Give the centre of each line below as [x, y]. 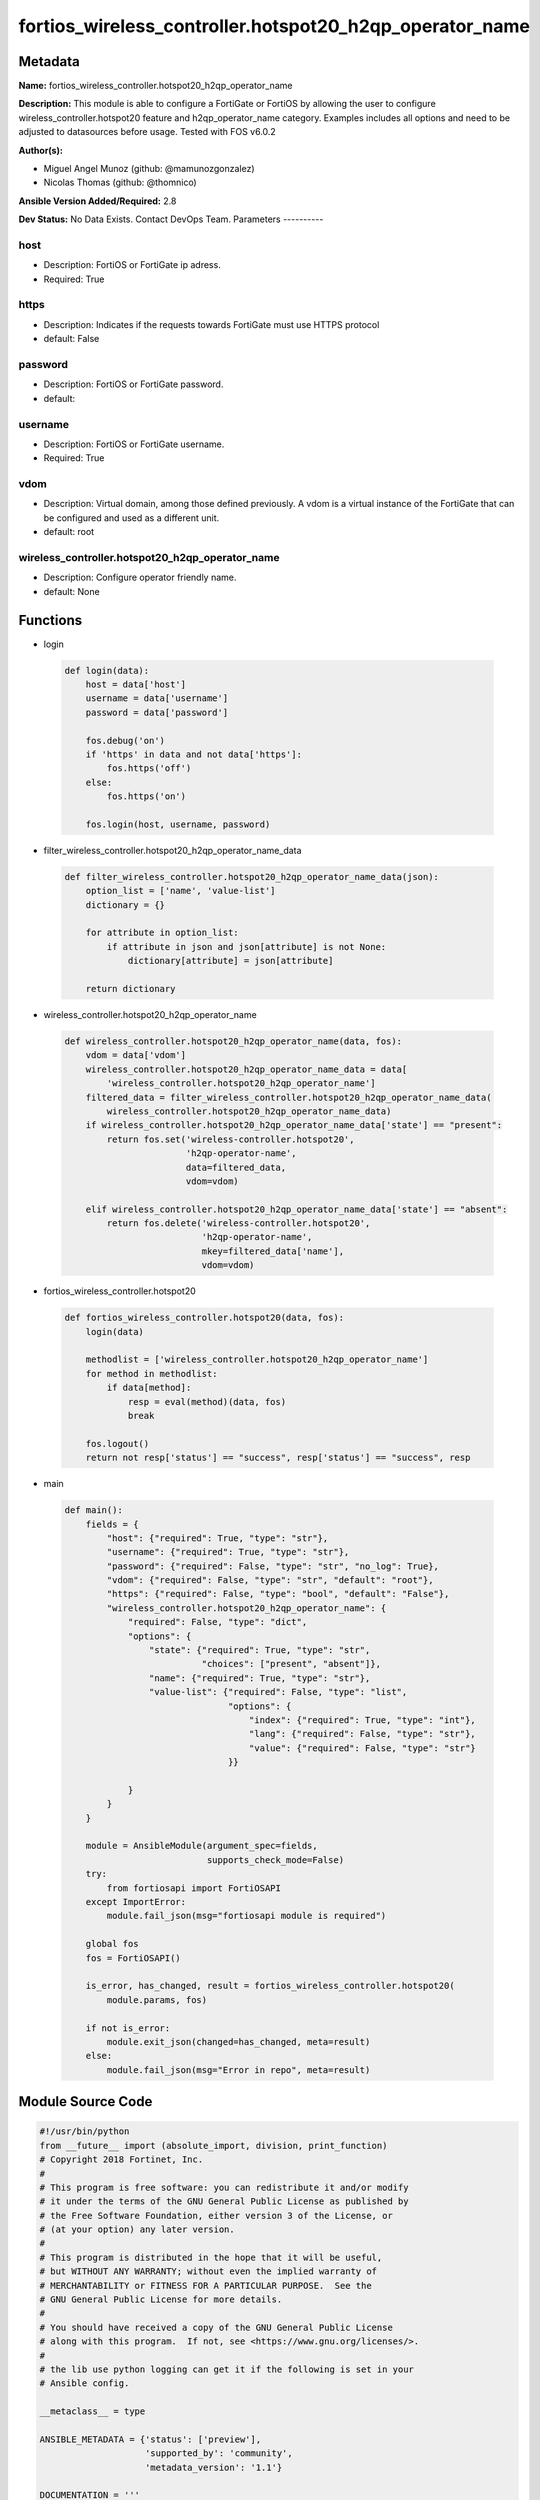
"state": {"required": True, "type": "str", [259, 1650]
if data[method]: [149, 1388]
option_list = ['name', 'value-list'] [180, 891]
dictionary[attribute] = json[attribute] [230, 961]
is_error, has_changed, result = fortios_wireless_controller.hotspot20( [270, 1986]
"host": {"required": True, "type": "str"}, [217, 1538]
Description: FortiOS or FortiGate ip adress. [132, 265]
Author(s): [41, 150]
